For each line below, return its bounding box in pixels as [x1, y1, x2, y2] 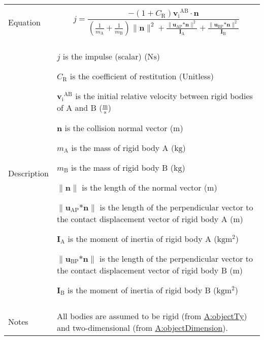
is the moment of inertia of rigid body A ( [68, 232, 217, 244]
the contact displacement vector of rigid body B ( [56, 264, 233, 276]
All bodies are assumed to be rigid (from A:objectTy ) [56, 310, 247, 322]
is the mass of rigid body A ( [71, 141, 175, 153]
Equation [8, 16, 41, 28]
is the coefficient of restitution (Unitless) [70, 70, 214, 82]
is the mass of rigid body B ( [71, 161, 174, 173]
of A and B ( [56, 101, 103, 113]
